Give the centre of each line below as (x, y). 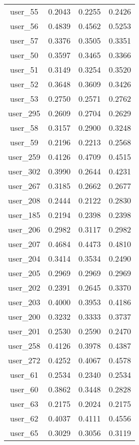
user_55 (24, 11)
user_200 (24, 316)
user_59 (24, 142)
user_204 (24, 258)
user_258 (24, 346)
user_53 (24, 98)
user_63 (24, 404)
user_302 (24, 171)
